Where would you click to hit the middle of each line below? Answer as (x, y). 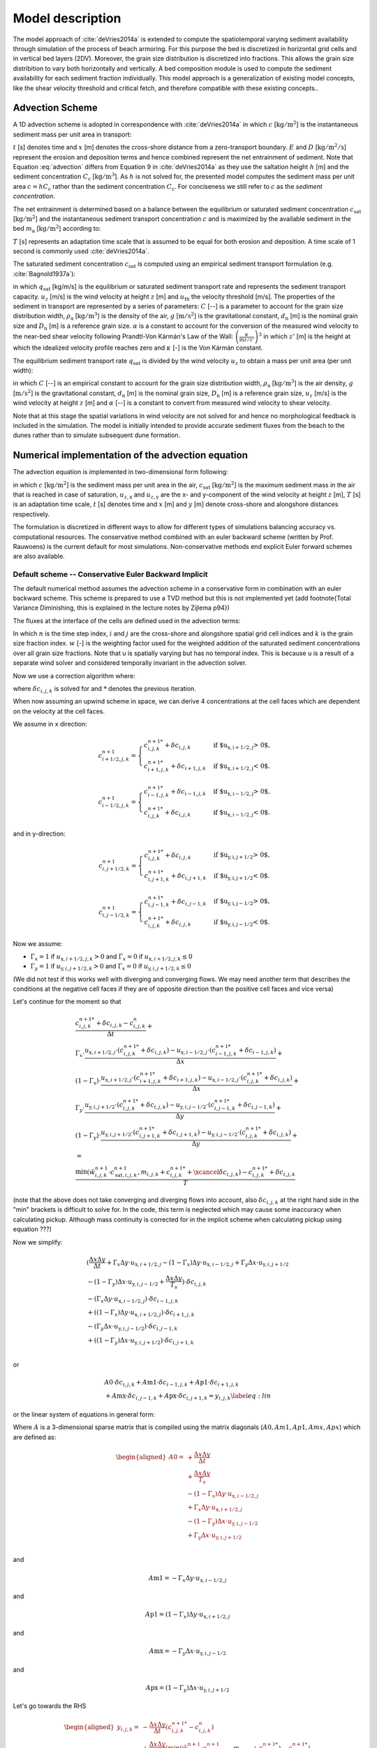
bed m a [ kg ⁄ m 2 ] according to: (57, 229)
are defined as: (35, 1437)
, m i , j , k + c (154, 1173)
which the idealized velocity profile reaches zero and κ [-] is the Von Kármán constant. (138, 348)
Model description (67, 18)
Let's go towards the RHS (50, 1706)
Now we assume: (38, 943)
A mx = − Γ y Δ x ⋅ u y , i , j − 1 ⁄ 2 (187, 1652)
